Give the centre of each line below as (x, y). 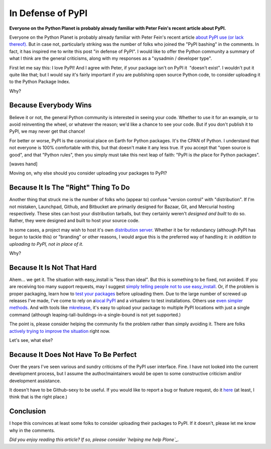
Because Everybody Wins (51, 105)
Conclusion (28, 412)
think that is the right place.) (38, 397)
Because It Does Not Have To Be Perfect (73, 354)
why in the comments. (32, 430)
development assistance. (35, 381)
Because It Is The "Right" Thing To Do (70, 188)
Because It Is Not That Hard (53, 267)
